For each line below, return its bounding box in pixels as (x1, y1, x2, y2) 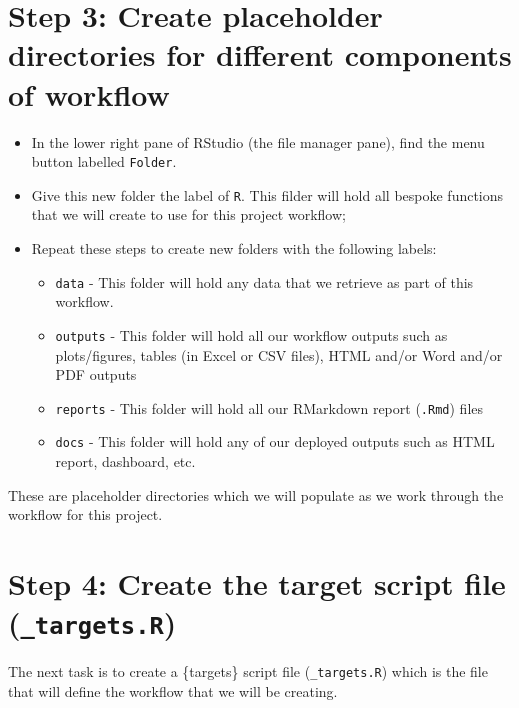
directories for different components (8, 34, 512, 75)
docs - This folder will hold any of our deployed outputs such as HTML (55, 431, 495, 452)
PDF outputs (55, 364, 137, 385)
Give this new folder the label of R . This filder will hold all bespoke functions (31, 184, 504, 205)
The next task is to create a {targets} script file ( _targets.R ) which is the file (8, 661, 488, 682)
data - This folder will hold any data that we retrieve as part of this (55, 271, 474, 292)
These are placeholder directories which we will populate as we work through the (8, 484, 504, 505)
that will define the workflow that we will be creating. (8, 680, 338, 701)
